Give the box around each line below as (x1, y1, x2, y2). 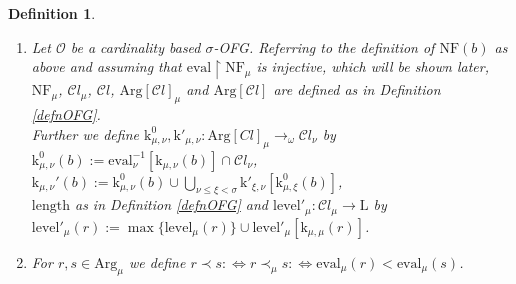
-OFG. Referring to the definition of (213, 36, 435, 57)
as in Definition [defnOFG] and (74, 194, 268, 215)
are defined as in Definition (273, 79, 441, 100)
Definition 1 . (8, 3, 96, 23)
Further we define (31, 123, 139, 144)
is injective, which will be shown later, (256, 56, 489, 77)
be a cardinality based (70, 36, 201, 57)
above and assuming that (31, 56, 182, 77)
